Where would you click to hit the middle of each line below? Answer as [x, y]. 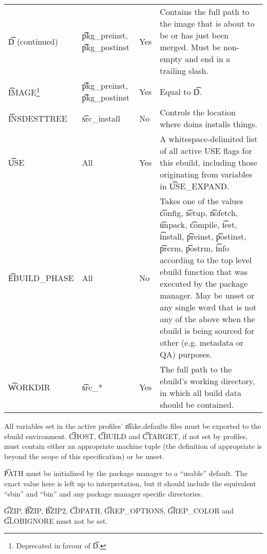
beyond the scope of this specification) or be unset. [84, 456]
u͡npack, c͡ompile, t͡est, [198, 224]
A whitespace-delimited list [209, 139]
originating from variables [206, 174]
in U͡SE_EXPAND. [195, 186]
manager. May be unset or [207, 295]
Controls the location [198, 112]
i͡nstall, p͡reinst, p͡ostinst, [203, 236]
